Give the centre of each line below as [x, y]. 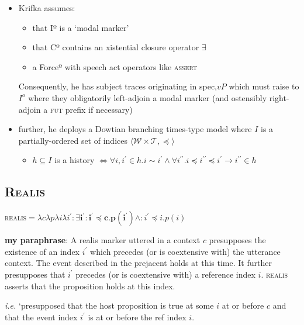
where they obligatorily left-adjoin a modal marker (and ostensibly [148, 97]
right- [279, 97]
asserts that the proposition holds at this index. [90, 286]
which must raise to [264, 86]
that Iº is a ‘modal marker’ [81, 27]
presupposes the [237, 240]
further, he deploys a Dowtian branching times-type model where [135, 129]
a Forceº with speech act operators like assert [115, 66]
